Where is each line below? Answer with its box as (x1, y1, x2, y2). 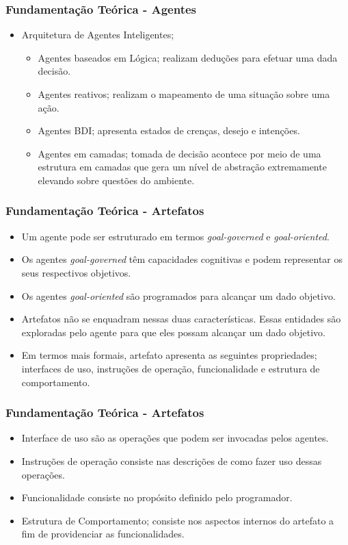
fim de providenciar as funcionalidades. (21, 527, 185, 541)
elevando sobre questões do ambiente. (38, 173, 195, 187)
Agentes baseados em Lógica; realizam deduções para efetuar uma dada (38, 50, 338, 64)
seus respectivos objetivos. (21, 265, 131, 279)
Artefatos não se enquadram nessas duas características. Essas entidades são (21, 312, 341, 326)
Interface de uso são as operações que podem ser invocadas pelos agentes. (21, 431, 329, 445)
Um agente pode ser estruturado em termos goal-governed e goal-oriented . (21, 229, 330, 243)
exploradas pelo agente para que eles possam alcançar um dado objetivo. (21, 325, 325, 339)
